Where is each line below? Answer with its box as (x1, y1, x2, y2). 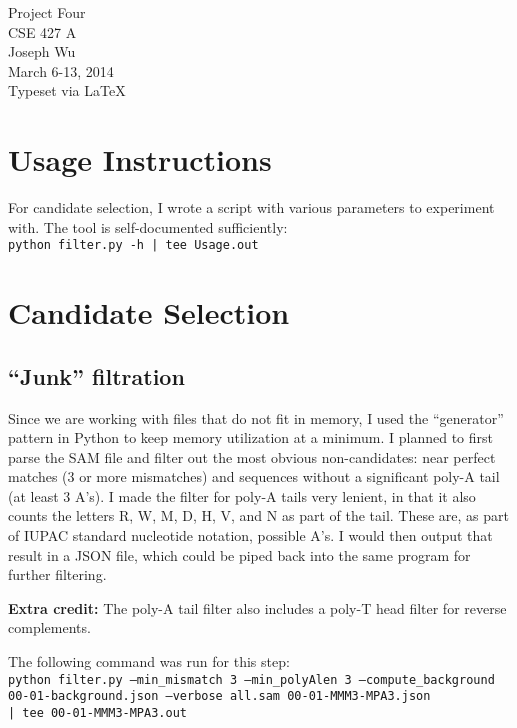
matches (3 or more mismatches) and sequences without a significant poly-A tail (8, 466, 500, 487)
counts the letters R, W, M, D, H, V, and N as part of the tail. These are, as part (8, 505, 510, 526)
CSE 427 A (8, 21, 77, 42)
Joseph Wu (8, 41, 76, 62)
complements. (8, 617, 91, 638)
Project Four (8, 2, 86, 22)
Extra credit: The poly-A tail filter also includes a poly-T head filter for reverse (8, 597, 507, 618)
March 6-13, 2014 (8, 60, 114, 81)
